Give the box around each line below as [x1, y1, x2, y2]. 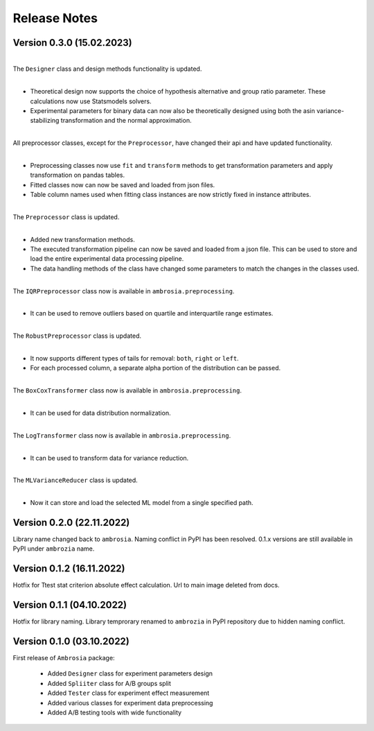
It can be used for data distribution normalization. [30, 409, 171, 417]
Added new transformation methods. [30, 235, 135, 243]
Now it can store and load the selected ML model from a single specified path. [30, 499, 253, 507]
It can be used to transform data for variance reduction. [30, 454, 189, 462]
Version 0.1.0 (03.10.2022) [12, 635, 130, 647]
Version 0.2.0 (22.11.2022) [12, 517, 130, 528]
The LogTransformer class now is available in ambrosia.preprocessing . [12, 431, 231, 440]
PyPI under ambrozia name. [12, 544, 95, 553]
